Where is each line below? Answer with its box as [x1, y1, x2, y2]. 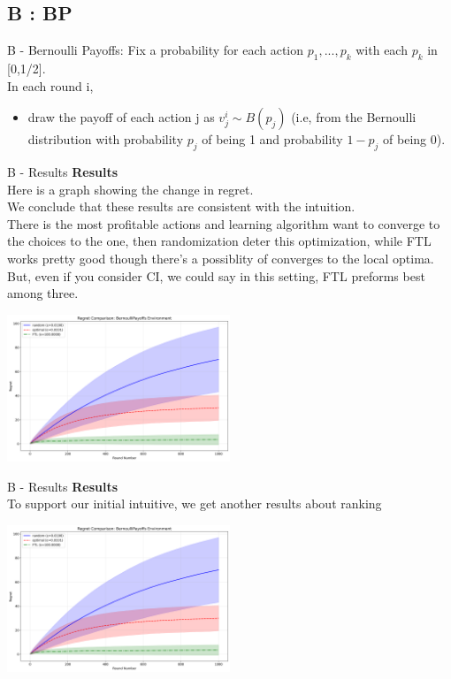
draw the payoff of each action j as [27, 108, 215, 126]
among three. [7, 284, 79, 302]
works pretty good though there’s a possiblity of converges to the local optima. [7, 248, 434, 267]
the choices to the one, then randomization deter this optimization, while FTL [7, 232, 432, 250]
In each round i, [7, 76, 94, 95]
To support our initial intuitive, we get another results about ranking [7, 494, 382, 513]
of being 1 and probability [202, 130, 343, 149]
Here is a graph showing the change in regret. [7, 179, 254, 198]
